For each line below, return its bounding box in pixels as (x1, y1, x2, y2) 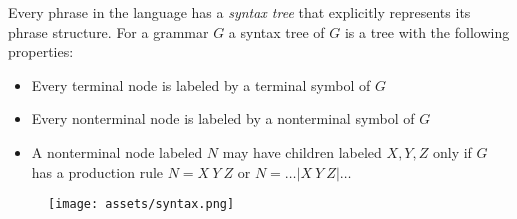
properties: (8, 41, 74, 62)
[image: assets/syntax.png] (48, 197, 235, 212)
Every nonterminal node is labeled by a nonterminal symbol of (31, 108, 415, 129)
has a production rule (31, 161, 164, 182)
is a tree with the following (344, 21, 510, 42)
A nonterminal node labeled (31, 141, 203, 162)
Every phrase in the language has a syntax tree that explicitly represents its (8, 2, 471, 22)
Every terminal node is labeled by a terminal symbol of (31, 74, 371, 95)
